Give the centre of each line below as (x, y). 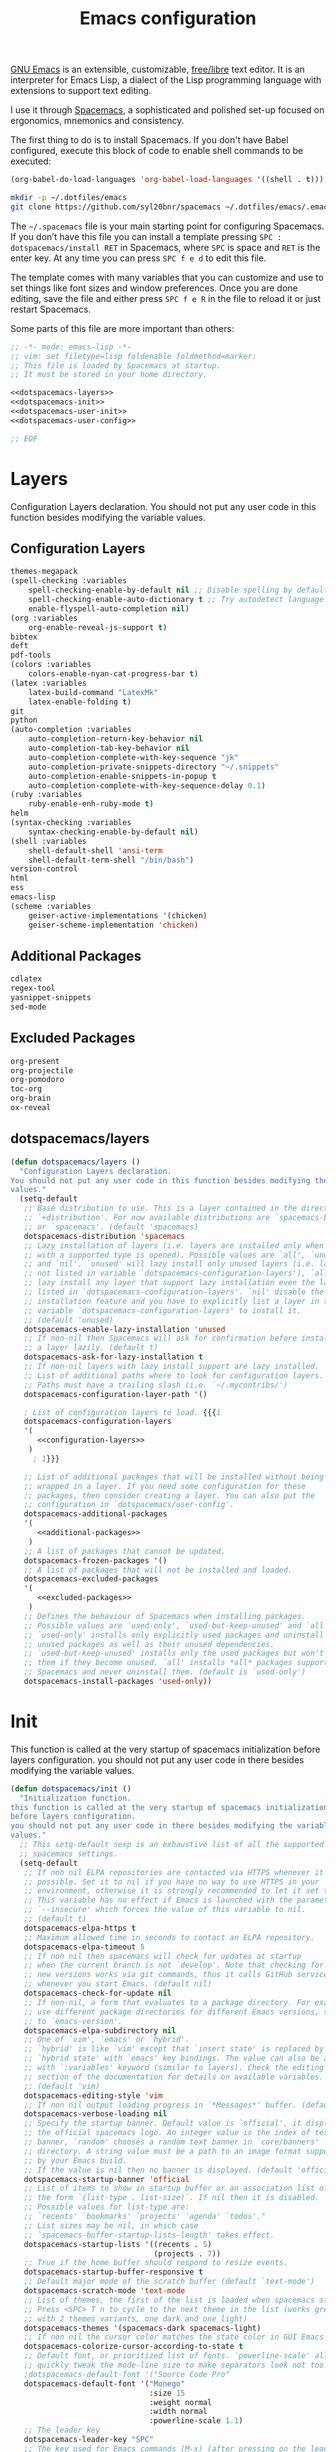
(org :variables (44, 618)
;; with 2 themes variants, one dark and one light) (135, 2318)
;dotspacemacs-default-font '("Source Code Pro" (126, 2374)
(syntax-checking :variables (71, 823)
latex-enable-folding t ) (80, 702)
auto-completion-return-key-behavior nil (115, 739)
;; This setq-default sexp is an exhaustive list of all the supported (172, 1845)
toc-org (26, 1089)
